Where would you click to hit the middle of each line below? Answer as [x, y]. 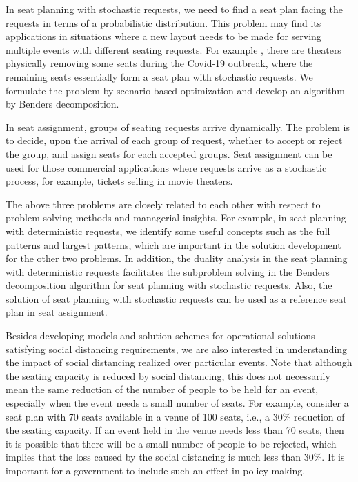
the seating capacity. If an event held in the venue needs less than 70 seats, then [175, 430]
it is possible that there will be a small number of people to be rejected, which [171, 443]
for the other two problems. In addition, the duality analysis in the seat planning [177, 258]
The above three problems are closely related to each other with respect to [163, 204]
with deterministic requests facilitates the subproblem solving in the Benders [168, 271]
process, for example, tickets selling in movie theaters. [119, 181]
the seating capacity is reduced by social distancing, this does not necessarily [168, 375]
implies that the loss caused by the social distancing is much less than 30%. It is [175, 457]
